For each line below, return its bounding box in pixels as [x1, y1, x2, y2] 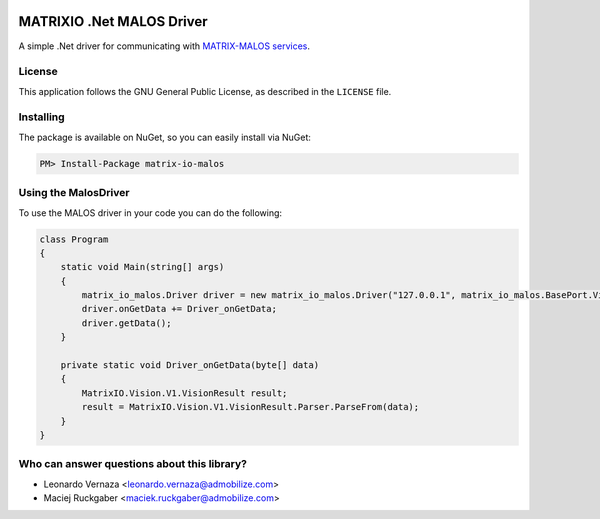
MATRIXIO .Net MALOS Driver [18, 13, 209, 30]
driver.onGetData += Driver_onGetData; [81, 303, 277, 315]
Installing [18, 110, 65, 124]
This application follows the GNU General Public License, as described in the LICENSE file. [18, 85, 392, 97]
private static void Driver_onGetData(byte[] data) [60, 360, 320, 371]
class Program [39, 233, 109, 245]
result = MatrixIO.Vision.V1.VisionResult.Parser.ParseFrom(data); [81, 401, 420, 413]
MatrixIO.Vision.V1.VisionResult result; [81, 387, 288, 399]
